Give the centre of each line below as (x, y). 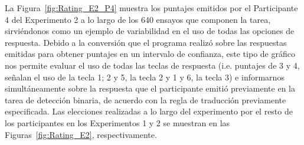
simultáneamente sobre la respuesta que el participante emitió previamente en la (150, 88)
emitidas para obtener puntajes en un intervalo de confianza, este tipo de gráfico (150, 54)
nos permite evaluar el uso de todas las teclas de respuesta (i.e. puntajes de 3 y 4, (152, 65)
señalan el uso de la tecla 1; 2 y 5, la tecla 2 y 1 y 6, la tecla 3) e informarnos (145, 77)
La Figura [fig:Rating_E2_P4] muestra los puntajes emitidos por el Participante (151, 8)
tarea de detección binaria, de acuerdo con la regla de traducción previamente (146, 100)
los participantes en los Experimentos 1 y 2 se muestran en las (117, 122)
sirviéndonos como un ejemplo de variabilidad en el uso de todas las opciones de (150, 31)
